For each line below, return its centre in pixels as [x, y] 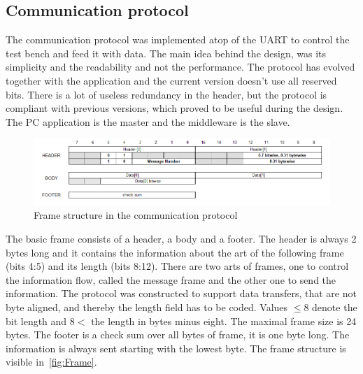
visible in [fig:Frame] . [51, 362]
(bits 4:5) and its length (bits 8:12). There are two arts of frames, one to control [177, 266]
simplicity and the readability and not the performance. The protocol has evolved [180, 67]
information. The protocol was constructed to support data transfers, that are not [181, 293]
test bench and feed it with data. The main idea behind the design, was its [166, 53]
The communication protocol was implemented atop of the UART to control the [178, 39]
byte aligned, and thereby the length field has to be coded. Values [147, 307]
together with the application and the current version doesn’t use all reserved [171, 80]
